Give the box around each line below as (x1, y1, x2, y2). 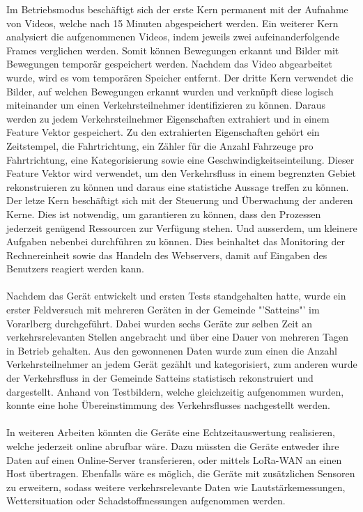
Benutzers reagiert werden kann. (6, 261, 144, 276)
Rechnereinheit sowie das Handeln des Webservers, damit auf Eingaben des (6, 247, 327, 262)
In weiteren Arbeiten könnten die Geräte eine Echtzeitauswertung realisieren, (6, 425, 335, 440)
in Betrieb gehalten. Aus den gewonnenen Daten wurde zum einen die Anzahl (6, 343, 337, 357)
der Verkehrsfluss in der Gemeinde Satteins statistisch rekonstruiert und (6, 371, 314, 385)
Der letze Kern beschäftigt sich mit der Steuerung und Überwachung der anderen (6, 193, 353, 208)
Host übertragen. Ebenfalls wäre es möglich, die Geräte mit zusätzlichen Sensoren (6, 466, 355, 481)
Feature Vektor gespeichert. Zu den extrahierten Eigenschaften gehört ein (6, 125, 320, 139)
